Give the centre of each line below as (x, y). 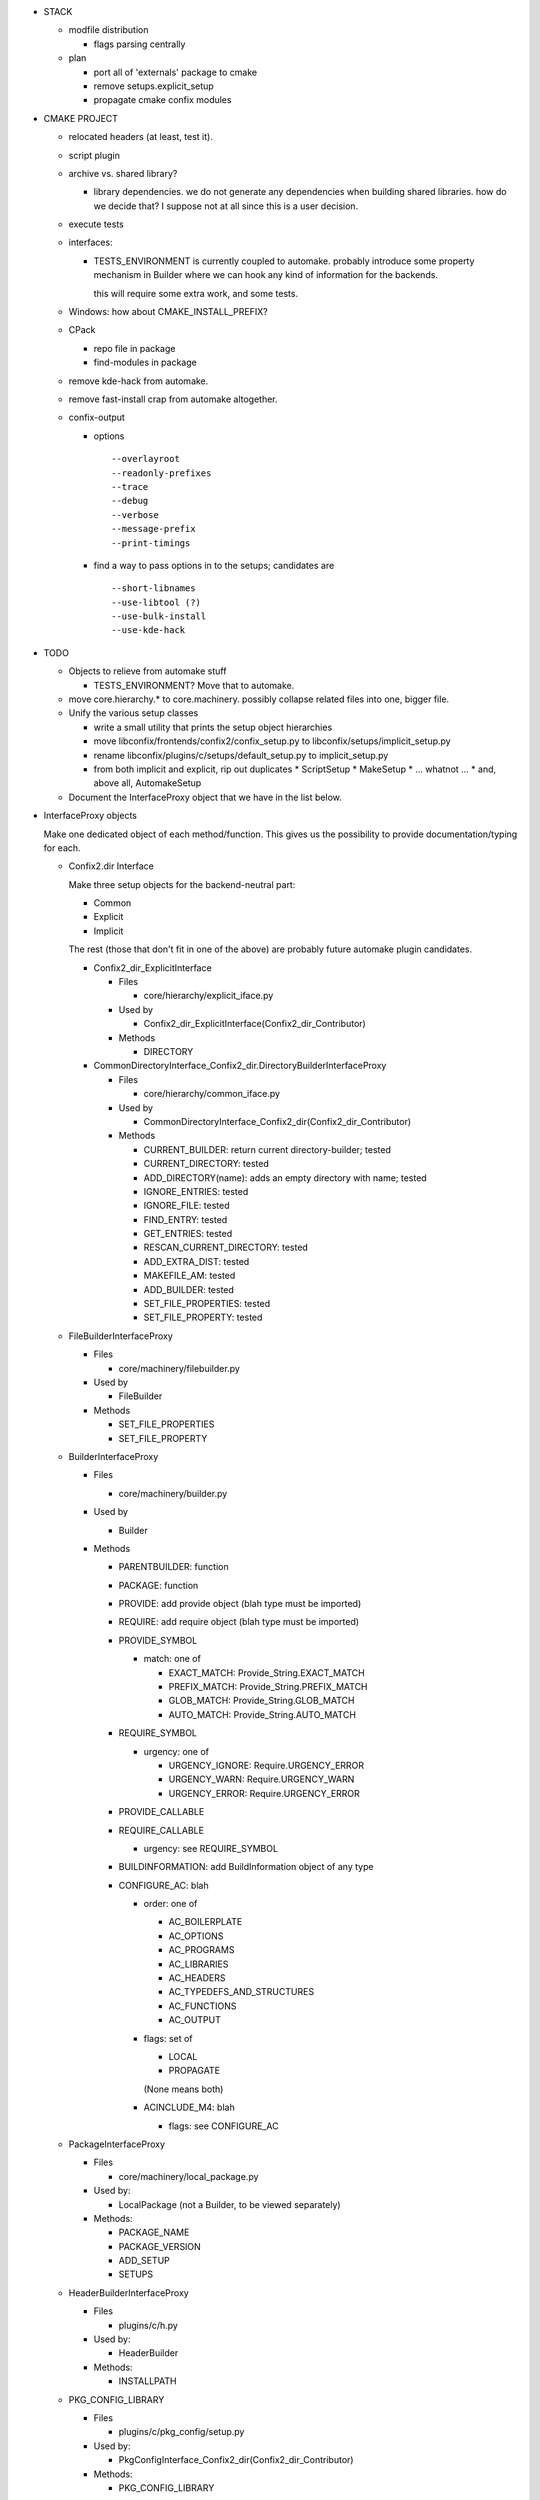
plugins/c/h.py (148, 2325)
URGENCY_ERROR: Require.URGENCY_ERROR (264, 1793)
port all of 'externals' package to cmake (175, 72)
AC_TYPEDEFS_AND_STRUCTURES (241, 1992)
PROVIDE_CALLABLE (161, 1812)
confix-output (96, 417)
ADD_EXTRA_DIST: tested (196, 1261)
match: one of (172, 1659)
